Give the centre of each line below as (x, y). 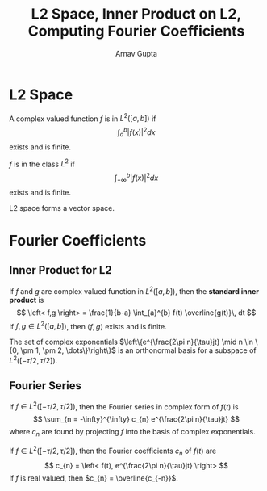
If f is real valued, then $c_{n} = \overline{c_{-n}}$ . (94, 478)
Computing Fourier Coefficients (136, 31)
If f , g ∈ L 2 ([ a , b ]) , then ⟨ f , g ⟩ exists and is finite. (88, 325)
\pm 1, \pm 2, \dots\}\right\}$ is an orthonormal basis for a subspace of (138, 350)
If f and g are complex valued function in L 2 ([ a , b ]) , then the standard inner (134, 290)
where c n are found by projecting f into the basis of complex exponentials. (133, 433)
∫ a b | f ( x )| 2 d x (136, 132)
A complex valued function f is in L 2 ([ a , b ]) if (83, 118)
